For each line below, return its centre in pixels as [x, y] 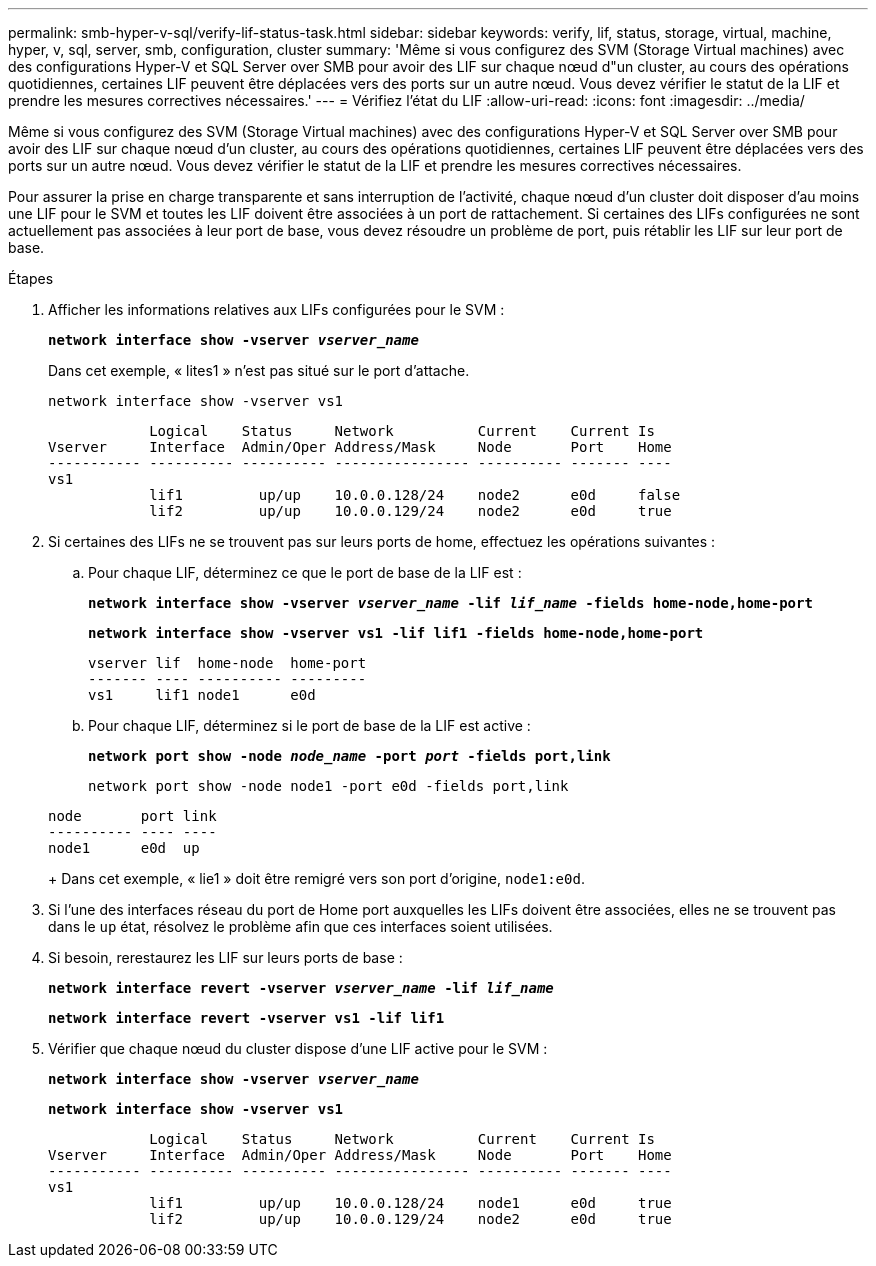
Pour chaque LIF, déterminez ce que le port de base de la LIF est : [305, 572]
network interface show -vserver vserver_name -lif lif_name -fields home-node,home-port [450, 603]
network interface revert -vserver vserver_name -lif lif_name [301, 988]
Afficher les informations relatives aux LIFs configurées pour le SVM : [276, 309]
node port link [132, 816]
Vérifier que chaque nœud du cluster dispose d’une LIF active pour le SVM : [298, 1048]
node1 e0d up [124, 848]
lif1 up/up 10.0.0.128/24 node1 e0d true [410, 1203]
